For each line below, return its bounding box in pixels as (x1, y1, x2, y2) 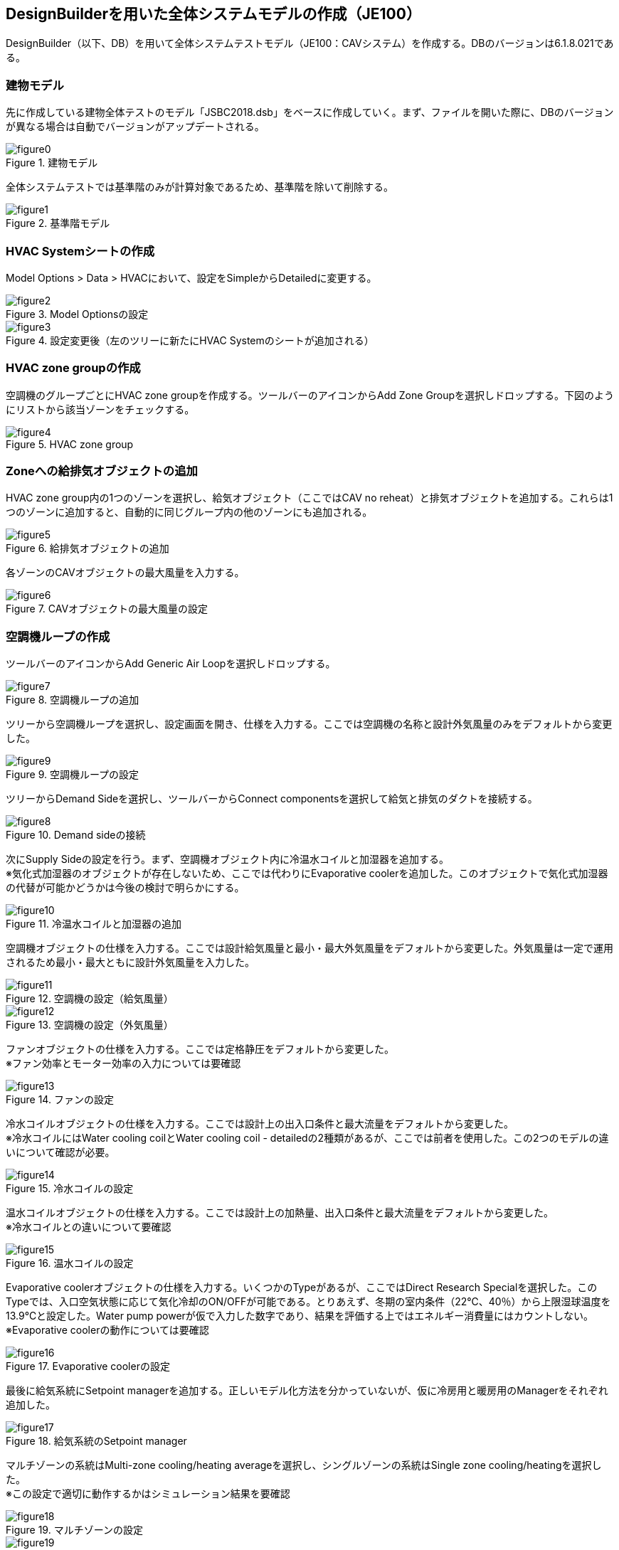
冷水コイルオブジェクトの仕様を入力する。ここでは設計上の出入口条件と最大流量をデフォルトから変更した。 (6, 1118, 514, 1130)
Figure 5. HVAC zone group (6, 437, 134, 450)
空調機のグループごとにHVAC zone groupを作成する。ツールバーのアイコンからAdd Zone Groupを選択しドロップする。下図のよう (6, 388, 615, 401)
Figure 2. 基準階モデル (6, 217, 110, 230)
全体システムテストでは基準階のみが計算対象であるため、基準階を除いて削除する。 (6, 181, 394, 193)
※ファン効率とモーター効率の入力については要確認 (6, 1057, 241, 1070)
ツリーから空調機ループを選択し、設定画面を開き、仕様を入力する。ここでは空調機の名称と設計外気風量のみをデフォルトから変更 (6, 718, 613, 731)
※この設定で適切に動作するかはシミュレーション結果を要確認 (6, 1487, 290, 1500)
